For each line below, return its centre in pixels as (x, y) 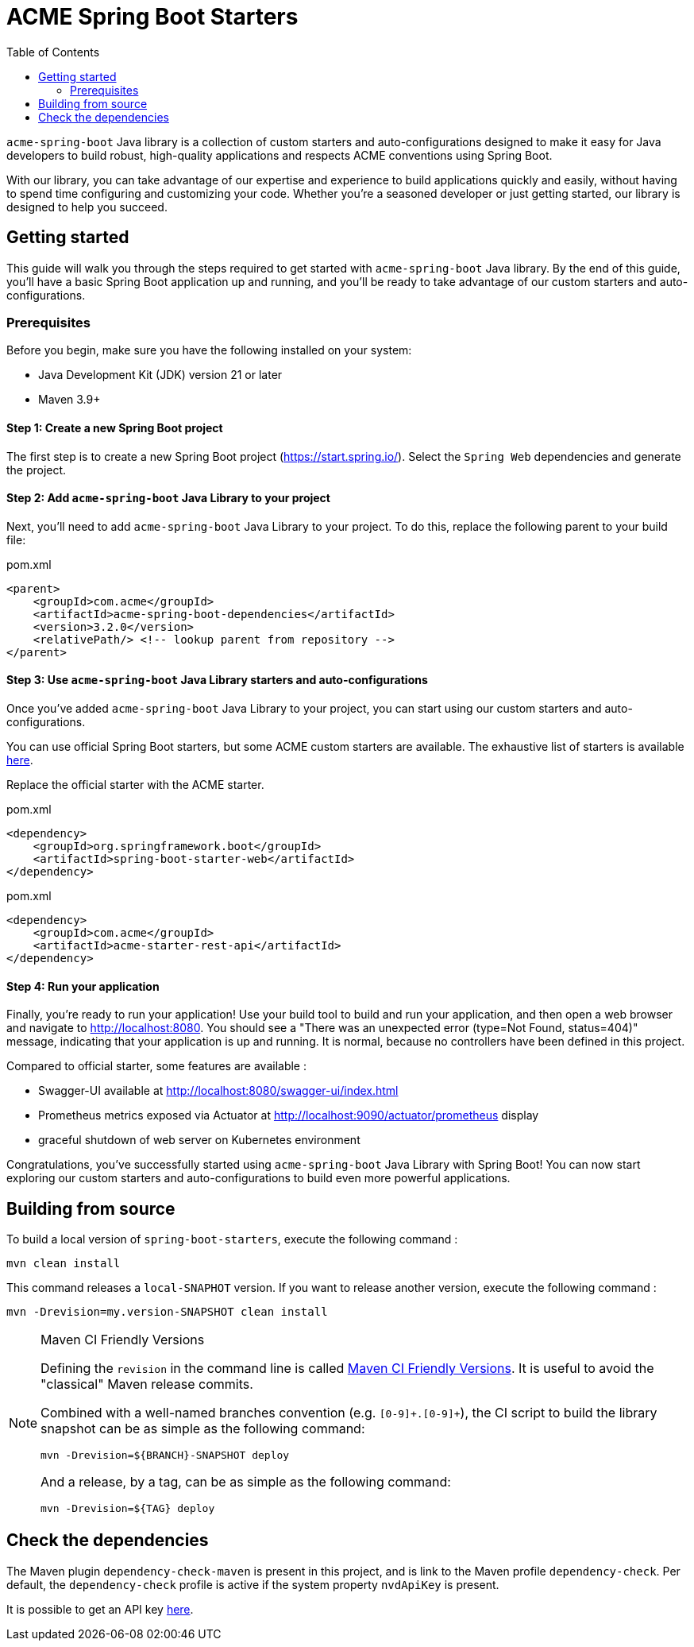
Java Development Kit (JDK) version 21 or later (160, 375)
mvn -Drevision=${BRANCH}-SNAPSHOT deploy (165, 1456)
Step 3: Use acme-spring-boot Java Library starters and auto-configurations (217, 680)
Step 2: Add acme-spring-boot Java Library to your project (168, 498)
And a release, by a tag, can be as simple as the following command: (246, 1482)
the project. (37, 470)
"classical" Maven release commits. (147, 1384)
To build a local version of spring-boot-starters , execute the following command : (232, 1239)
